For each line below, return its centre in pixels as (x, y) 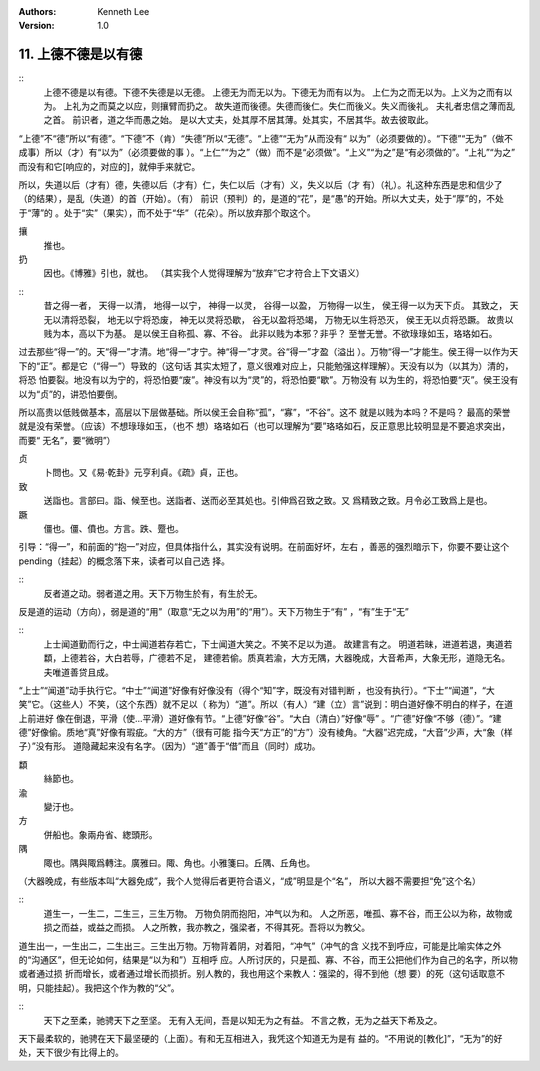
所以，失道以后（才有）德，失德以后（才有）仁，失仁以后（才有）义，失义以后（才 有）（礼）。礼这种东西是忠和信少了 (260, 185)
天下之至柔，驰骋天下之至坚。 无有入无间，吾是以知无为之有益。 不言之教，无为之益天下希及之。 (243, 1020)
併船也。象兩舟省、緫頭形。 (100, 834)
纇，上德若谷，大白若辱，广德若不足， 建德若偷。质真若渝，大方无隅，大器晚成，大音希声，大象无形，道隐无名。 (276, 658)
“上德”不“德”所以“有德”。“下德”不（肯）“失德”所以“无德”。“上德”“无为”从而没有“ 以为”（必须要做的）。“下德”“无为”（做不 (266, 138)
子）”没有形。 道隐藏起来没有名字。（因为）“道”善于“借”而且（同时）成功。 (169, 746)
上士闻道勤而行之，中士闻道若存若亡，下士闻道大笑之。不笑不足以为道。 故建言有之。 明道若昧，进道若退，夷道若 (278, 644)
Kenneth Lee (123, 11)
